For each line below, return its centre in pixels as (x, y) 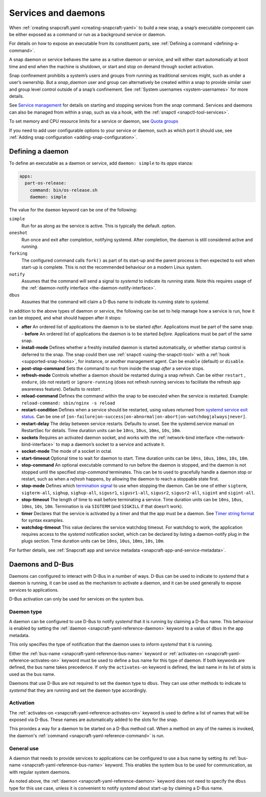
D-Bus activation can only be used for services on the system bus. (77, 599)
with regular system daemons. (40, 772)
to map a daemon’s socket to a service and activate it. (110, 444)
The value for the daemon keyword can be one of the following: (73, 210)
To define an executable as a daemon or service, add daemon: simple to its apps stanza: (101, 163)
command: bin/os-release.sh (64, 190)
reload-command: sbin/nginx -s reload (68, 403)
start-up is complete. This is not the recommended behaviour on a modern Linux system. (112, 267)
